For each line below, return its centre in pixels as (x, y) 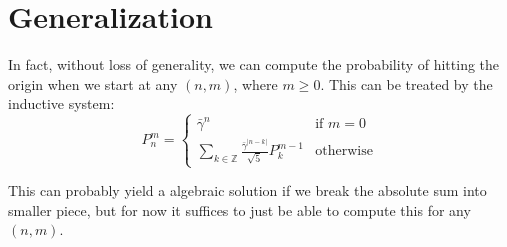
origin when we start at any (93, 83)
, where (255, 83)
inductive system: (61, 103)
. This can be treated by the (406, 83)
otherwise (344, 151)
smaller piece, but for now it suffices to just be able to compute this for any (239, 209)
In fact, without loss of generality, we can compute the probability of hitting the (254, 64)
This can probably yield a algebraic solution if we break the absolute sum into (247, 190)
